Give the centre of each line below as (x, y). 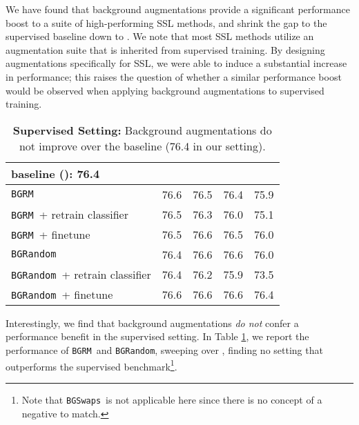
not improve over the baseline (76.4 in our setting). (142, 146)
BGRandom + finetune (62, 294)
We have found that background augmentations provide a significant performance (178, 9)
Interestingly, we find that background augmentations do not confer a (152, 323)
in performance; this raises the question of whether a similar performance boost (174, 76)
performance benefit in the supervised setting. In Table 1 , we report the (157, 336)
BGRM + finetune (51, 234)
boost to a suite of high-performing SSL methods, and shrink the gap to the (166, 22)
